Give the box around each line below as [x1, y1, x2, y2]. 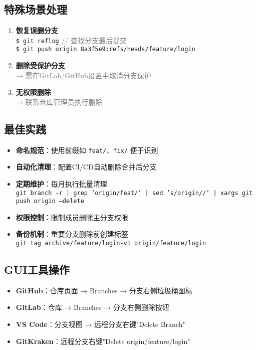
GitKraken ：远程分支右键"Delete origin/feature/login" [16, 335, 190, 346]
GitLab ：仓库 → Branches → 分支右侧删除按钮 [16, 302, 169, 312]
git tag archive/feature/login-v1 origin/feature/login [16, 240, 206, 247]
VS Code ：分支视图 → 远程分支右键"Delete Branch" [16, 319, 185, 329]
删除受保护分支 [16, 60, 65, 71]
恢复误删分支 [16, 25, 58, 36]
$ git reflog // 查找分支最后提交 [16, 35, 127, 45]
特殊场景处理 [4, 2, 67, 17]
